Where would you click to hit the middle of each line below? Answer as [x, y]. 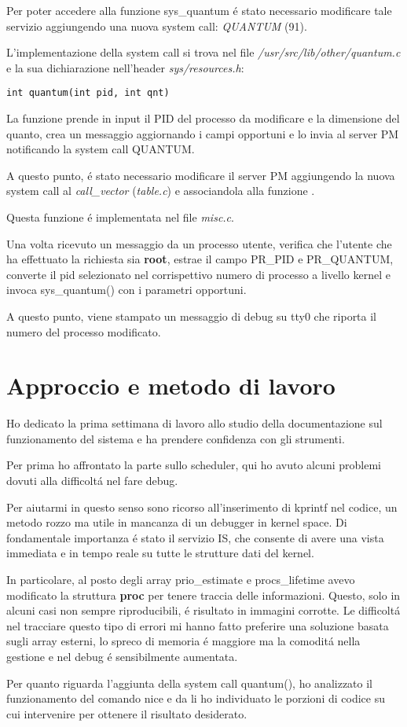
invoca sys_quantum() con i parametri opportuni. [126, 290]
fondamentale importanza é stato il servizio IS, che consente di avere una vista [195, 537]
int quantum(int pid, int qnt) [88, 93]
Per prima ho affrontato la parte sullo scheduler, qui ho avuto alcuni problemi [194, 465]
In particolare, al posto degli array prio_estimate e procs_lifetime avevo [181, 580]
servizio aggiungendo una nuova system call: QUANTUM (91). [157, 26]
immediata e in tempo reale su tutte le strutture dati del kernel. [160, 553]
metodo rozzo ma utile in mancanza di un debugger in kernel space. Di [177, 522]
